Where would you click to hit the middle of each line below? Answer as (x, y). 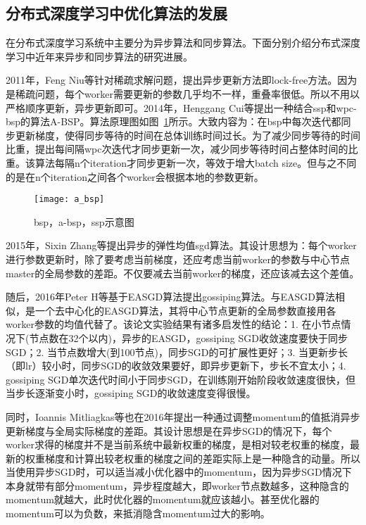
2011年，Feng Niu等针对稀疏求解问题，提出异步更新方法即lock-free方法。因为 (182, 80)
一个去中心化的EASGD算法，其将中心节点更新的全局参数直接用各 (185, 310)
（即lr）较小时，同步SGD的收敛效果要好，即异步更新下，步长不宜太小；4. (176, 366)
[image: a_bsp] (69, 200)
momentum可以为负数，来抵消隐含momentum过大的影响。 (138, 513)
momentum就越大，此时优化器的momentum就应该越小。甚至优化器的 (163, 499)
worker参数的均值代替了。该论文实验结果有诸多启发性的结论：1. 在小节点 (173, 324)
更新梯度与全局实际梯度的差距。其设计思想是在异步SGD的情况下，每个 (169, 430)
